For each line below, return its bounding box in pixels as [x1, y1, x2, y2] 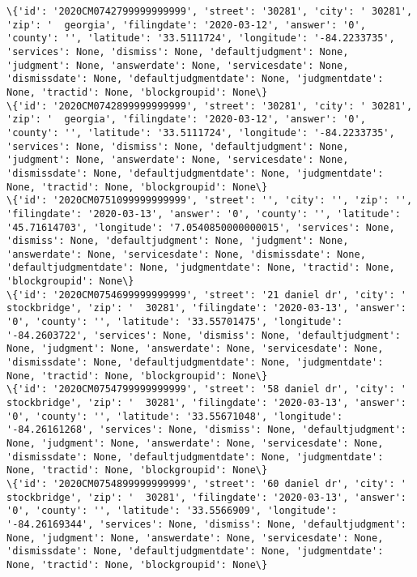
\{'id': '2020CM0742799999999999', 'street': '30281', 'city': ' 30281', [6, 6, 413, 17]
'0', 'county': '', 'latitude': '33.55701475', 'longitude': [6, 316, 343, 328]
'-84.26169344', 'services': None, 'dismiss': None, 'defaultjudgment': [6, 518, 406, 530]
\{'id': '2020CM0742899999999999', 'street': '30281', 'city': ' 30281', [6, 100, 413, 112]
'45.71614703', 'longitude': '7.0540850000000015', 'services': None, [6, 221, 395, 233]
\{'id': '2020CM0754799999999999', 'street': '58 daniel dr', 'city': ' [6, 383, 406, 395]
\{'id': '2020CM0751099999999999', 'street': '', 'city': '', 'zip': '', [6, 194, 413, 207]
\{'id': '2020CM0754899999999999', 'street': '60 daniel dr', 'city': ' [6, 477, 406, 489]
